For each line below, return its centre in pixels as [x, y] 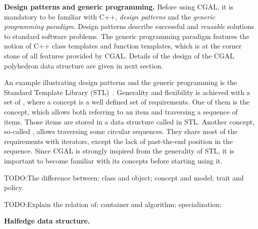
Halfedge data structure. [47, 221]
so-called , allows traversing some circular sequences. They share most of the [121, 131]
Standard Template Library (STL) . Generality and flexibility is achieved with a [127, 92]
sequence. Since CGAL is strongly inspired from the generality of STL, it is [119, 151]
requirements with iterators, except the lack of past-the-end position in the [119, 141]
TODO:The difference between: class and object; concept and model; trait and [124, 177]
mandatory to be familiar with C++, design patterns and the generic [110, 16]
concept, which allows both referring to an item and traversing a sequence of [121, 111]
